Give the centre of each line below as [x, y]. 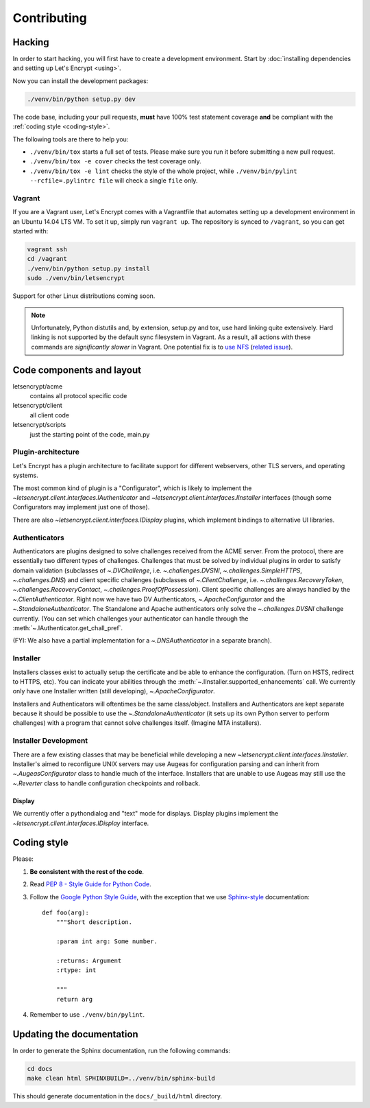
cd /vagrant [47, 259]
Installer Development [50, 741]
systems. [25, 475]
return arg [74, 999]
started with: [30, 231]
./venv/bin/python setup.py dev [82, 99]
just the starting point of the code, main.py [90, 434]
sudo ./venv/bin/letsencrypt [76, 278]
